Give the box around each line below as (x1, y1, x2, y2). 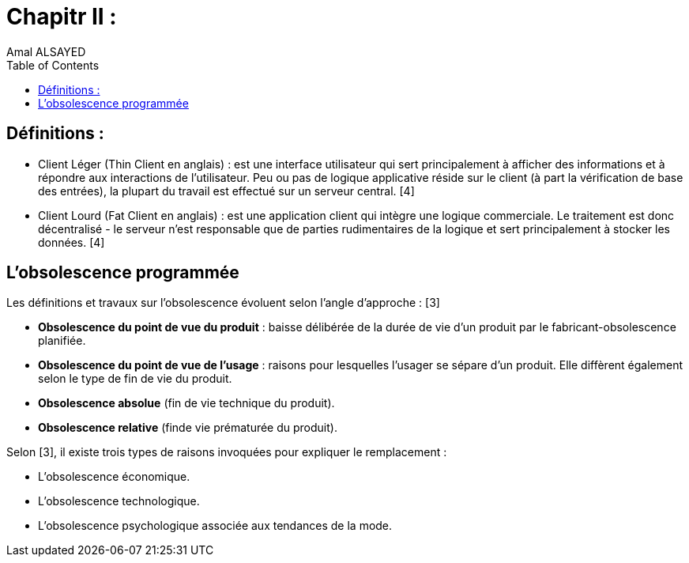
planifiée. (38, 334, 86, 348)
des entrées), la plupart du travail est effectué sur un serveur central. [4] (38, 183, 415, 198)
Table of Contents (6, 58, 100, 72)
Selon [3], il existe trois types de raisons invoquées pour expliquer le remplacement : (6, 445, 447, 459)
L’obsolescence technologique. (38, 494, 200, 508)
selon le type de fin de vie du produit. (38, 372, 232, 386)
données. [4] (38, 235, 105, 249)
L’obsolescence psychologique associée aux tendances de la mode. (38, 519, 393, 533)
